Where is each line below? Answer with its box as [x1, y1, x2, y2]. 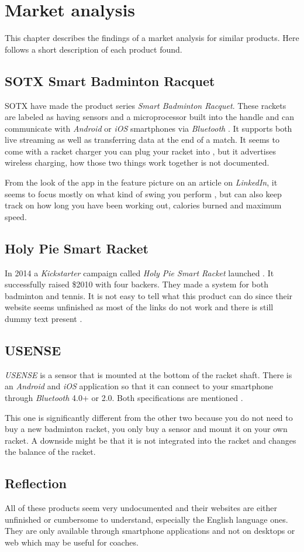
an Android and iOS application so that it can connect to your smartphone [5, 380, 274, 392]
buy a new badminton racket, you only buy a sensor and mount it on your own [5, 423, 288, 435]
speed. [5, 210, 27, 222]
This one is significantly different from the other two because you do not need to [5, 411, 293, 423]
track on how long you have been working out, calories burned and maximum [5, 199, 282, 211]
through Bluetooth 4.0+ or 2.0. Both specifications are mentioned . [5, 392, 243, 404]
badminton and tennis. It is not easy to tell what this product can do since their [5, 289, 293, 301]
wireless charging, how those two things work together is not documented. [5, 156, 270, 169]
